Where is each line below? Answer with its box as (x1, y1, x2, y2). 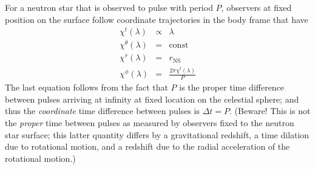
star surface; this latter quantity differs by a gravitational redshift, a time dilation (5, 128, 310, 141)
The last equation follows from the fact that (5, 81, 168, 94)
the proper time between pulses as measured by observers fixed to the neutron (5, 116, 294, 129)
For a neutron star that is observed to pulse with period (5, 1, 213, 13)
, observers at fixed (221, 1, 292, 13)
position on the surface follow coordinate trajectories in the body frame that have (5, 13, 308, 25)
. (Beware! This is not (229, 104, 311, 117)
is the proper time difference (179, 81, 285, 94)
